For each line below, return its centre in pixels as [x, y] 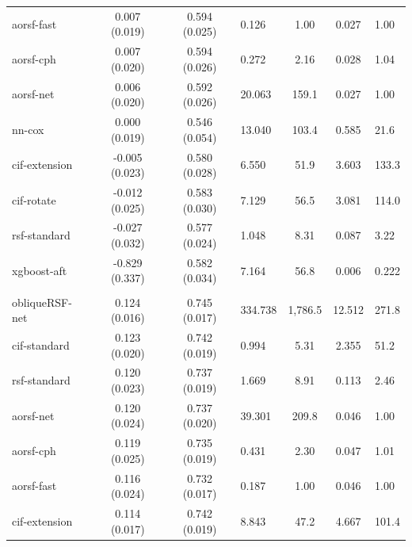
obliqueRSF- [42, 302]
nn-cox [28, 129]
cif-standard [41, 344]
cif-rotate [34, 199]
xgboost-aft [40, 270]
